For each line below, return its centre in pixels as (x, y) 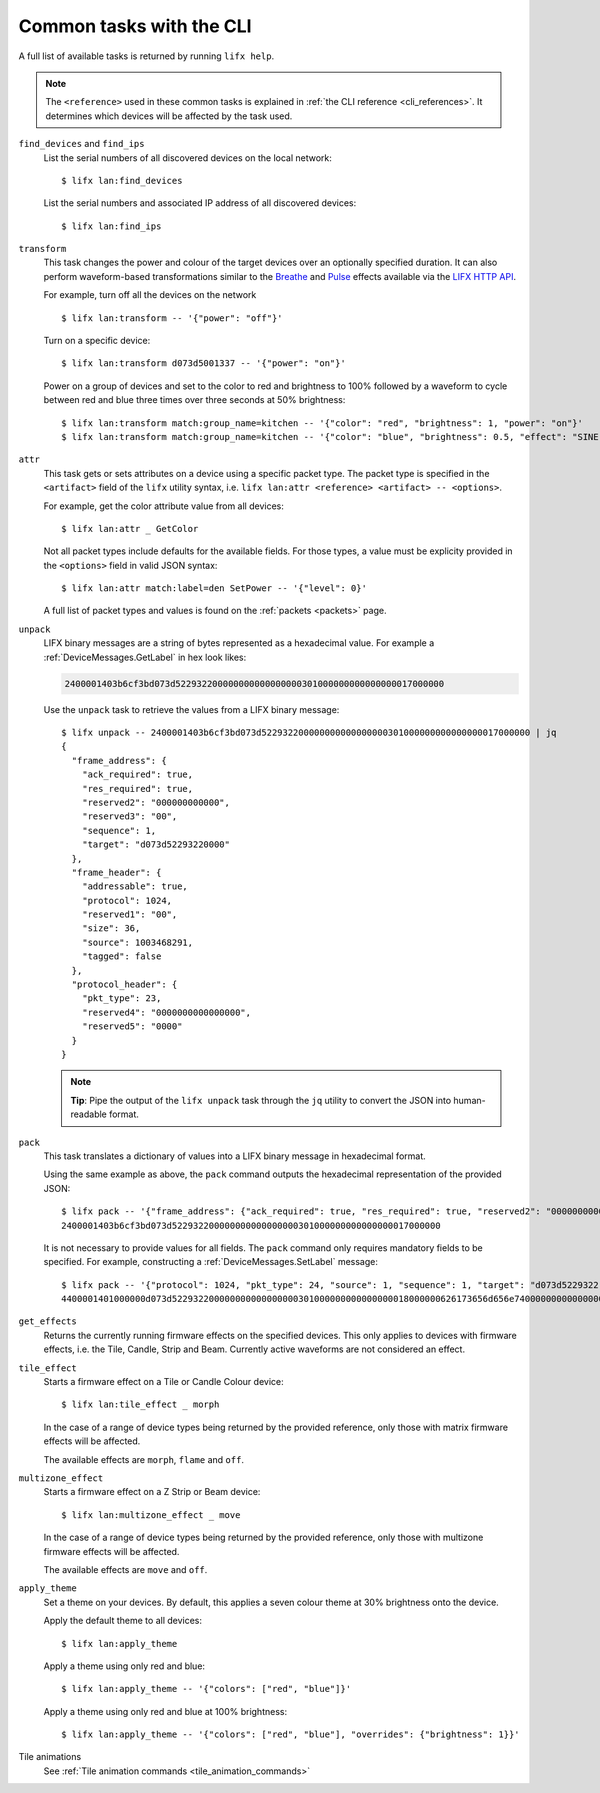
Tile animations (50, 1757)
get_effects (47, 1321)
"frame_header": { (116, 872)
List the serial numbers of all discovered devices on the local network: (187, 157)
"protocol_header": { (124, 984)
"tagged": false (121, 956)
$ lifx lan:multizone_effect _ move (151, 1514)
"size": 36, (111, 928)
